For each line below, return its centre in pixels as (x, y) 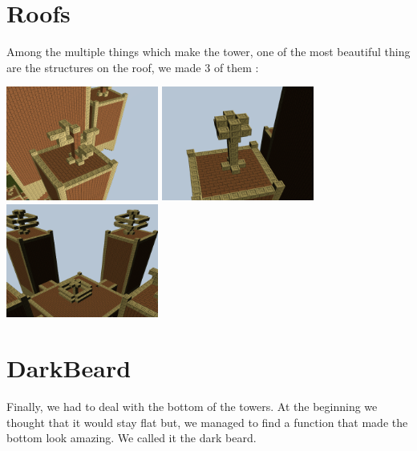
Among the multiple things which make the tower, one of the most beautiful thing (208, 52)
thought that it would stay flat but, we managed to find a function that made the (207, 422)
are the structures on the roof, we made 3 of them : (133, 67)
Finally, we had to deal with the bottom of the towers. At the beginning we (192, 407)
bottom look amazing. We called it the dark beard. (132, 438)
